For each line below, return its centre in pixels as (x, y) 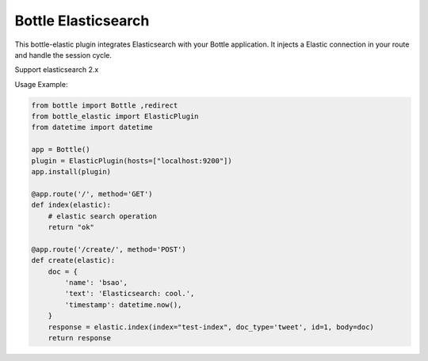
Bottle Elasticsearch (82, 21)
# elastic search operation (103, 216)
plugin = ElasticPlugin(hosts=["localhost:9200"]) (132, 161)
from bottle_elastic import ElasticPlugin (115, 116)
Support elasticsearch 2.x (57, 70)
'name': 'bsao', (96, 282)
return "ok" (71, 227)
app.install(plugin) (71, 172)
